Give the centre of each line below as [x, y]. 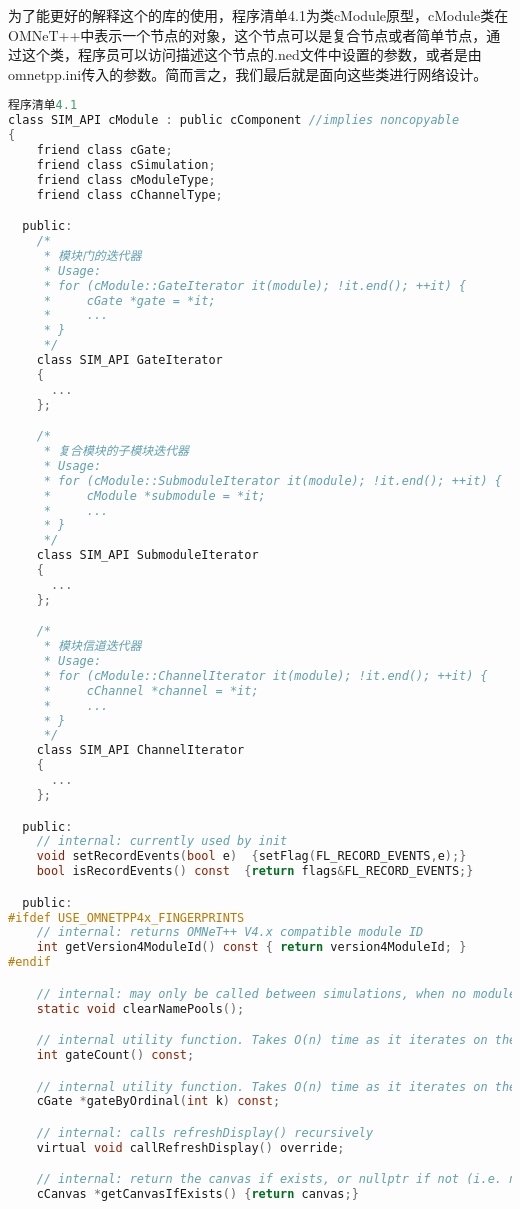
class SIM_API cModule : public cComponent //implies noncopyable [234, 120]
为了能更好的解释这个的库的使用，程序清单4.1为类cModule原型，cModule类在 [258, 15]
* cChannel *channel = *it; [151, 690]
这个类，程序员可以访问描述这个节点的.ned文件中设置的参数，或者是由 [251, 54]
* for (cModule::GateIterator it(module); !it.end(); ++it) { [255, 285]
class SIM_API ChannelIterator [140, 750]
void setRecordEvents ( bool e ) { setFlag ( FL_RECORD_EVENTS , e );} [251, 856]
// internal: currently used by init [162, 841]
